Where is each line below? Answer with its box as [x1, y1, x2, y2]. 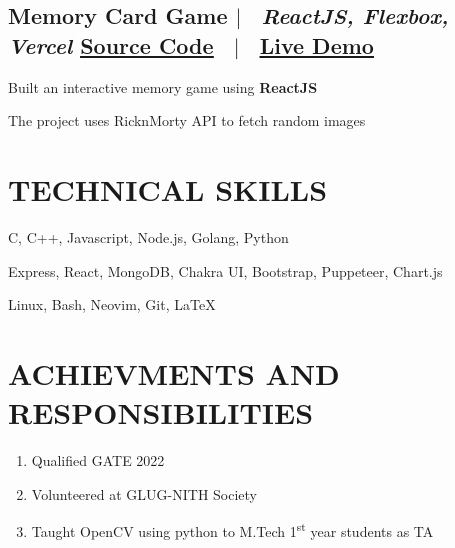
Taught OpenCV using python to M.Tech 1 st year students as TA [31, 518, 434, 541]
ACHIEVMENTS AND [8, 352, 340, 393]
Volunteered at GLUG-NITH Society [31, 483, 257, 504]
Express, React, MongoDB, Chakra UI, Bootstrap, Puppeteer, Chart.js [8, 260, 443, 281]
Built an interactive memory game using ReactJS [8, 76, 318, 97]
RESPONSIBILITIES [8, 392, 314, 433]
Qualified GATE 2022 [31, 450, 165, 470]
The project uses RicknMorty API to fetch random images [8, 110, 366, 131]
